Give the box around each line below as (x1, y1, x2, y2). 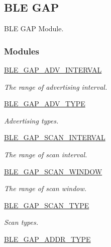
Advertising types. (4, 115, 59, 126)
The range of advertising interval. (4, 81, 107, 92)
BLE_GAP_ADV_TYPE (4, 98, 85, 109)
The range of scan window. (4, 183, 87, 194)
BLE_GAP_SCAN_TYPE (4, 200, 89, 210)
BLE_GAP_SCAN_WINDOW (4, 166, 102, 176)
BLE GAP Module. (4, 23, 64, 34)
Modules (4, 44, 39, 57)
